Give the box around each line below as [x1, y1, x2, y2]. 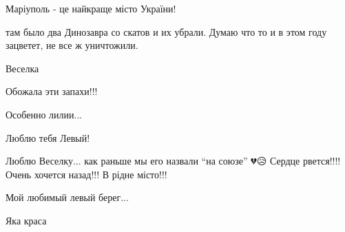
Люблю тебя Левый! [6, 130, 90, 145]
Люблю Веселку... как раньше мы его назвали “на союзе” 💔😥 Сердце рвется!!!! [6, 154, 341, 168]
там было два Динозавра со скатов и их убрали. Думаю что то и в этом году [6, 24, 327, 39]
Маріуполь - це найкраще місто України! [6, 1, 176, 15]
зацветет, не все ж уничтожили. [6, 38, 138, 52]
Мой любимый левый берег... [6, 190, 129, 204]
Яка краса [6, 213, 47, 227]
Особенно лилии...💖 [6, 107, 85, 121]
